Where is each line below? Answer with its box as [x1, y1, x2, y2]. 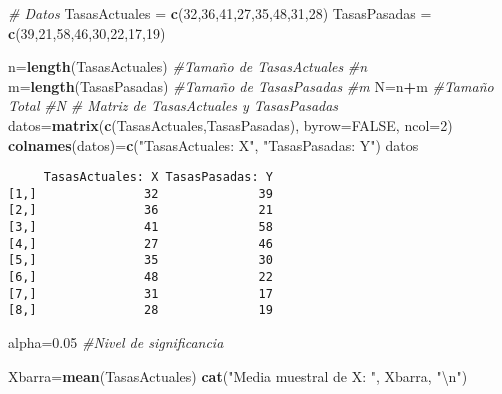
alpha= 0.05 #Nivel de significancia [8, 332, 224, 353]
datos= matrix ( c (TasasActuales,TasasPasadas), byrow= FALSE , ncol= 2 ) [8, 114, 453, 135]
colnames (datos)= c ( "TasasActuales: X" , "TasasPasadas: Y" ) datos [8, 134, 419, 155]
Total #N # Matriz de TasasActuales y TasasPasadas [8, 95, 339, 116]
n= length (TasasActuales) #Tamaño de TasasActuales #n [8, 56, 368, 77]
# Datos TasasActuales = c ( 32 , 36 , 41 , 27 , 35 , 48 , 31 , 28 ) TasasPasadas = [8, 3, 432, 23]
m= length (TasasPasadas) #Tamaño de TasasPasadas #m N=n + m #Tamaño [8, 75, 494, 96]
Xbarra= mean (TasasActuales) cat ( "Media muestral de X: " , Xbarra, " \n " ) [8, 365, 468, 386]
